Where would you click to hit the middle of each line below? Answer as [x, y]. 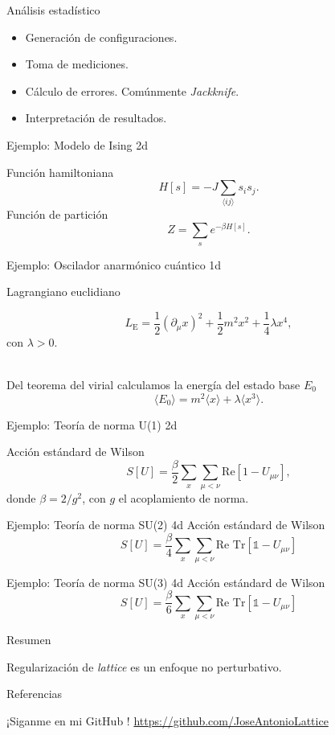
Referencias [35, 694]
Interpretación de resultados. [96, 118]
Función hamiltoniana [60, 172]
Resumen [29, 640]
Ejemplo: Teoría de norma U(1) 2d [92, 424]
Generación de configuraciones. [101, 37]
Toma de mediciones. [77, 64]
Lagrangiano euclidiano [63, 292]
